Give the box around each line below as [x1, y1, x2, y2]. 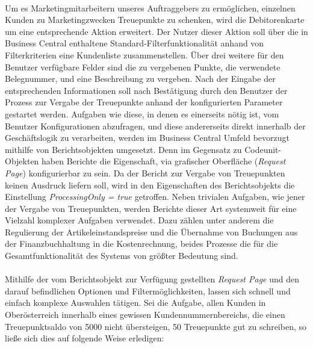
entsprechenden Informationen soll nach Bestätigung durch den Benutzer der [5, 84, 288, 96]
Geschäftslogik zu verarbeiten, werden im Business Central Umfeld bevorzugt [5, 131, 290, 144]
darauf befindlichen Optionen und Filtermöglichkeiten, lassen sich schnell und [5, 284, 291, 297]
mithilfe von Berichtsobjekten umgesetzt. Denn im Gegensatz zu [5, 143, 242, 155]
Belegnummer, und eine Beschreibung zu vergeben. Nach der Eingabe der [5, 72, 276, 85]
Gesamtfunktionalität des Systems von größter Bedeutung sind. [5, 249, 238, 262]
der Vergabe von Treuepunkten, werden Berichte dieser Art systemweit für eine [5, 202, 297, 214]
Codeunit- [244, 143, 282, 155]
